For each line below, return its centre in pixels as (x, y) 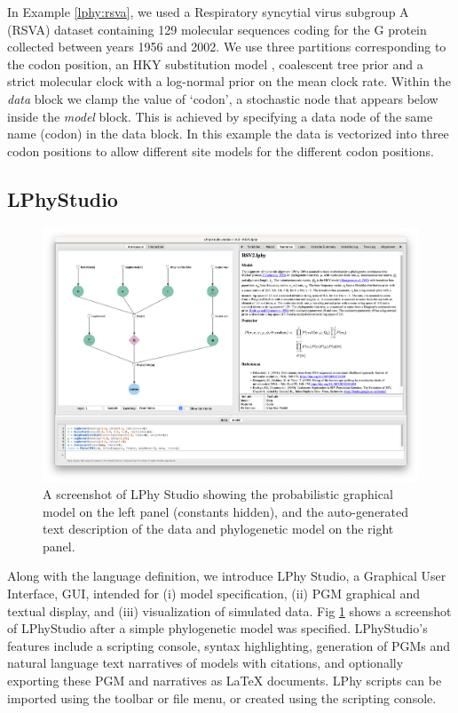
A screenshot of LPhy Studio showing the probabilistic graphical (218, 494)
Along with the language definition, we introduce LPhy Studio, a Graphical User (227, 576)
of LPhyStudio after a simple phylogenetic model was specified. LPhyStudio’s (217, 628)
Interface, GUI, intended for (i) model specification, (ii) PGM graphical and (213, 594)
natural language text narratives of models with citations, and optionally (205, 663)
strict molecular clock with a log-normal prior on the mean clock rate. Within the (229, 81)
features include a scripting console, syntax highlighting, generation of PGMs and (229, 645)
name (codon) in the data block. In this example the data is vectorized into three (228, 134)
